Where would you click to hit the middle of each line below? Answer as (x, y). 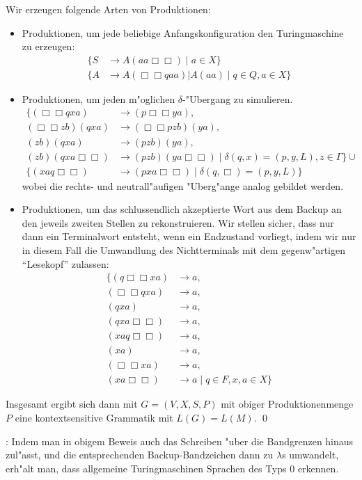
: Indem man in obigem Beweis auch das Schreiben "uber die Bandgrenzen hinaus (180, 441)
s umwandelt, (310, 455)
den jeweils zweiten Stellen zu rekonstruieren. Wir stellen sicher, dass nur (178, 222)
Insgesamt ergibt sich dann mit (72, 404)
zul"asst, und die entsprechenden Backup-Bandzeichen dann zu (140, 455)
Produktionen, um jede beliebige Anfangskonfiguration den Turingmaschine (183, 32)
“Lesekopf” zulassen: (65, 263)
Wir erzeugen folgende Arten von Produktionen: (108, 9)
